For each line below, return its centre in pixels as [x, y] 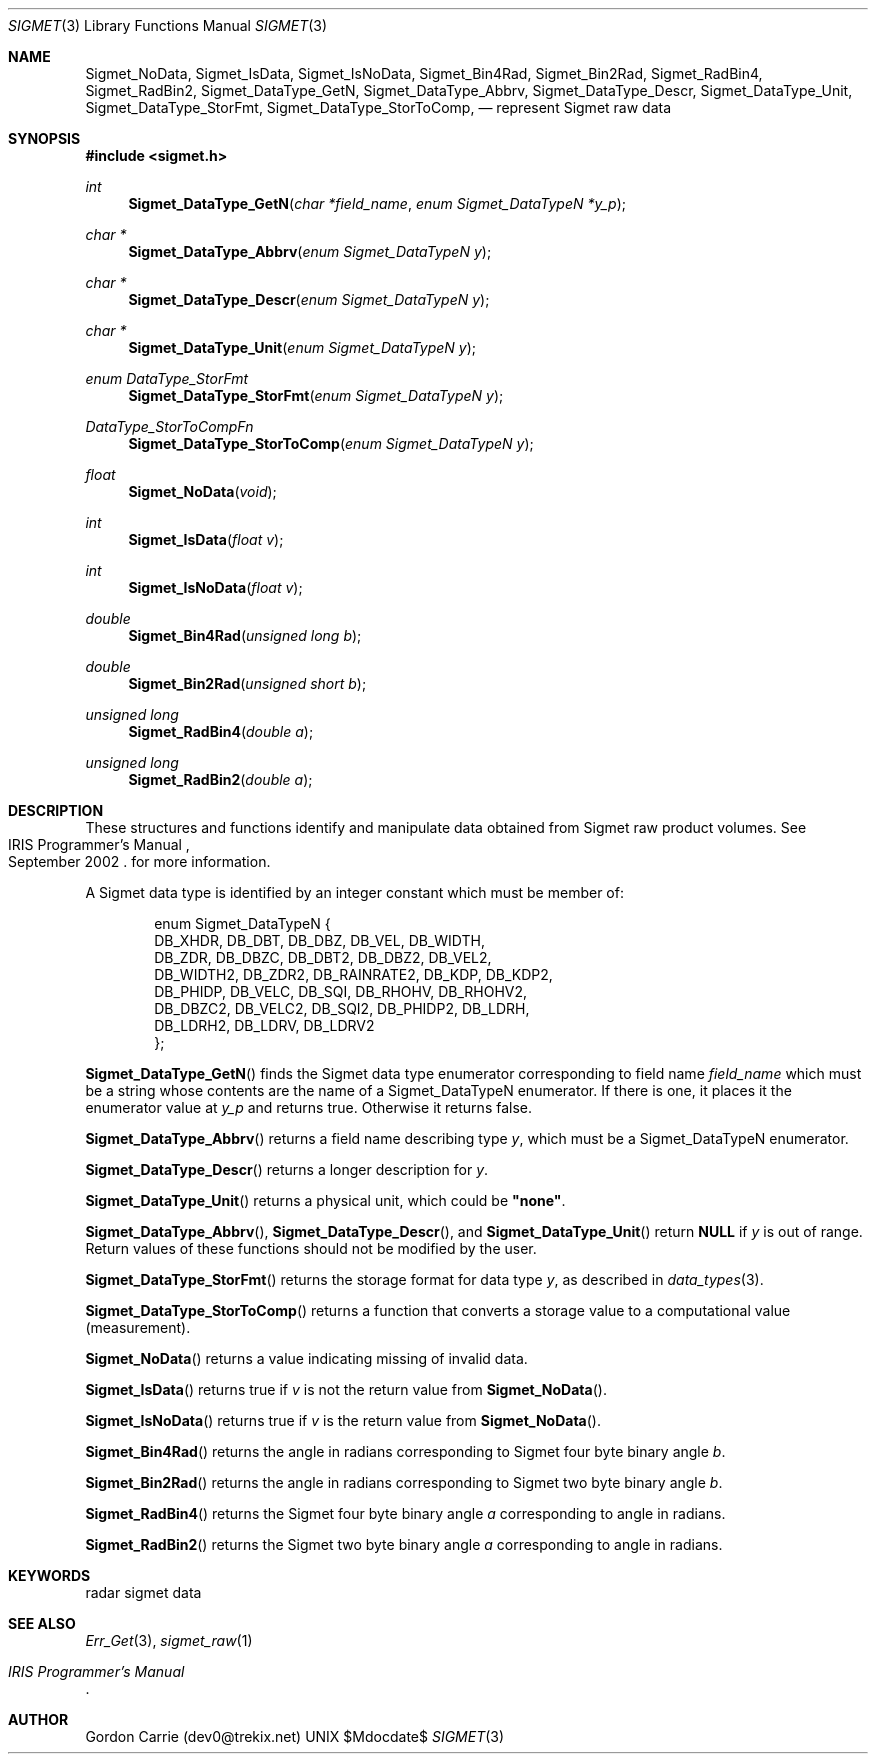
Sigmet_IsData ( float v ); [206, 539]
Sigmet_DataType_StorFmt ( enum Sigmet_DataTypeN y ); [316, 395]
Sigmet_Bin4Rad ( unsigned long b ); [245, 635]
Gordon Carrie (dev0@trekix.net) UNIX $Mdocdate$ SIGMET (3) [295, 1736]
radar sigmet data [143, 1592]
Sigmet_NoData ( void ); [202, 491]
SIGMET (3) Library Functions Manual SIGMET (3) [168, 25]
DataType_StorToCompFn [169, 426]
